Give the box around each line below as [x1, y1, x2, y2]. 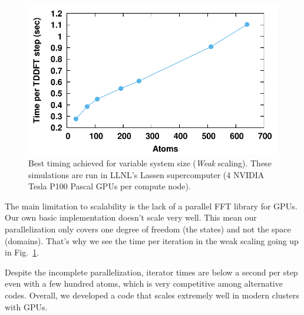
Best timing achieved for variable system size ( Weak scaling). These [28, 156, 272, 169]
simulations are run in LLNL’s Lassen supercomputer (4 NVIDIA [28, 168, 265, 181]
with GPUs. [5, 300, 48, 313]
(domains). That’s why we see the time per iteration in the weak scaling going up [5, 234, 299, 247]
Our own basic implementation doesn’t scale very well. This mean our [5, 211, 257, 224]
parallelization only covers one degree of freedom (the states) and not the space [5, 222, 291, 235]
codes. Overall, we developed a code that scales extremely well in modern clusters [5, 288, 299, 301]
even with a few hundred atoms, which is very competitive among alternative [5, 277, 283, 290]
